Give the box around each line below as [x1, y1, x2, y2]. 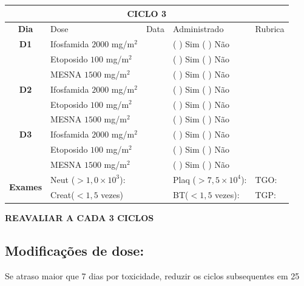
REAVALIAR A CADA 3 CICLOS [5, 211, 154, 224]
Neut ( [50, 173, 75, 185]
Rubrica [255, 22, 285, 35]
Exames [9, 181, 42, 193]
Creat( [50, 188, 75, 201]
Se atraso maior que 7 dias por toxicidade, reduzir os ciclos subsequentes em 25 [5, 269, 300, 282]
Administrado [173, 22, 224, 35]
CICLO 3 [127, 7, 167, 19]
